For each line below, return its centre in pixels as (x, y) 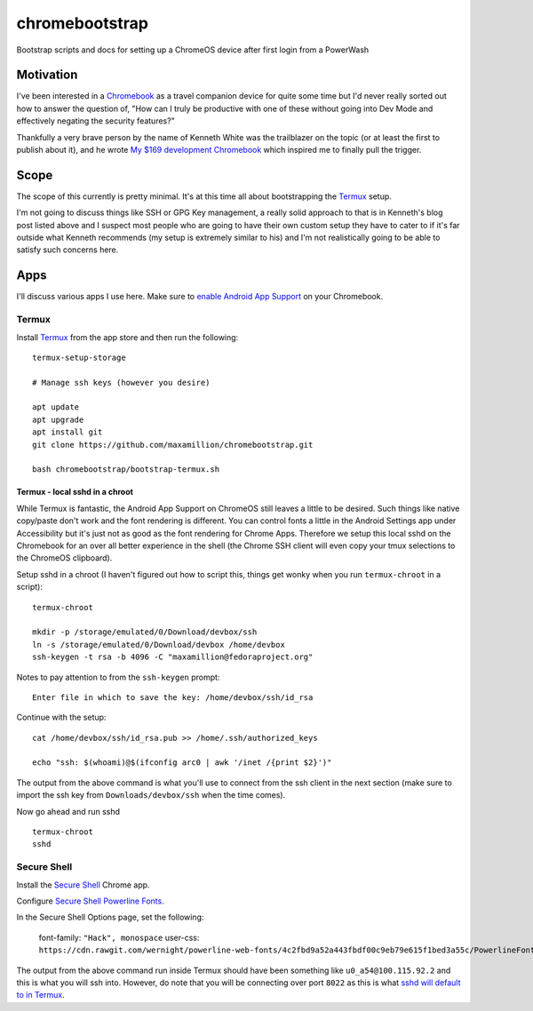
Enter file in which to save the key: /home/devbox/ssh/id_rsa (173, 697)
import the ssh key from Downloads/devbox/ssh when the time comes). (151, 795)
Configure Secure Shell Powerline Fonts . (90, 901)
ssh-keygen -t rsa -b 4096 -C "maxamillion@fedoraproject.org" (173, 657)
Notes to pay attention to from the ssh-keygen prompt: (118, 677)
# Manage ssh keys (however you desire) (121, 382)
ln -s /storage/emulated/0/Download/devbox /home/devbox (159, 645)
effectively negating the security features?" (95, 121)
